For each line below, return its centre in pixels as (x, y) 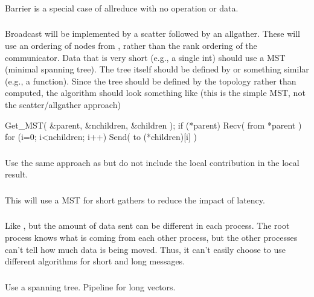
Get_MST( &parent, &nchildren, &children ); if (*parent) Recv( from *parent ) (153, 125)
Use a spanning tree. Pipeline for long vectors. (90, 286)
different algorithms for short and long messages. (95, 261)
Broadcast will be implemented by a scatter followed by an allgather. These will (152, 34)
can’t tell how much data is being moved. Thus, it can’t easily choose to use (146, 249)
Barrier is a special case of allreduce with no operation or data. (122, 8)
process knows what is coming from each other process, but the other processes (151, 237)
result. (17, 174)
